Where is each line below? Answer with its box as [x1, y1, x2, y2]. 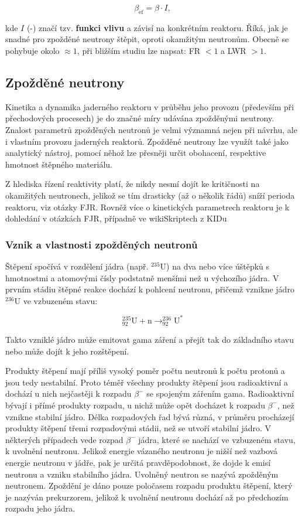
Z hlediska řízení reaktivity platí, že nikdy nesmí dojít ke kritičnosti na [5, 178, 260, 190]
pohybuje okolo [5, 44, 60, 56]
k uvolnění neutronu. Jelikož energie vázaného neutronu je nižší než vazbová [5, 445, 278, 457]
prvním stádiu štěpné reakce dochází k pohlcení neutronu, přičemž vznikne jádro [5, 283, 294, 295]
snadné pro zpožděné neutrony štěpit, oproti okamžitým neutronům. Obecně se [5, 33, 289, 45]
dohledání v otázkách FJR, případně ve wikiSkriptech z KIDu [5, 212, 227, 224]
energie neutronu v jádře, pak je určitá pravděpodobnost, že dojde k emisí [5, 456, 271, 468]
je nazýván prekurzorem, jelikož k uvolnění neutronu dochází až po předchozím [5, 490, 289, 503]
